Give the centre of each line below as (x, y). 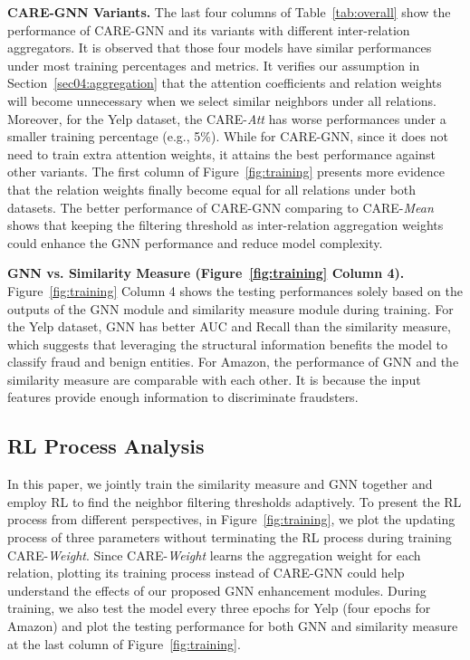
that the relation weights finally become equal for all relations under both (212, 189)
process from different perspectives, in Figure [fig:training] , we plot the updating (231, 519)
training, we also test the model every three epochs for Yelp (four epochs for (219, 608)
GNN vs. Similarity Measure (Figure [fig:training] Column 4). (206, 273)
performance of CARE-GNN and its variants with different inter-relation (209, 29)
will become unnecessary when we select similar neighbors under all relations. (222, 100)
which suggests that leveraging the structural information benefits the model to (227, 344)
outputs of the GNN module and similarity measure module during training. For (230, 308)
